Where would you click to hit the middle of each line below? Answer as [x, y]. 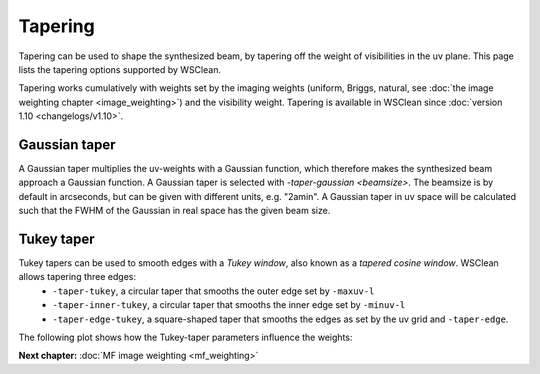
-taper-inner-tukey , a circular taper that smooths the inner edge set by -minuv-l [229, 305]
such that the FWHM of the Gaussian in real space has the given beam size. [174, 211]
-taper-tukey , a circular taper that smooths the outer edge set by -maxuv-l [213, 291]
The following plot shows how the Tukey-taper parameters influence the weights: [185, 337]
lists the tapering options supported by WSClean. [120, 69]
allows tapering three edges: [77, 277]
